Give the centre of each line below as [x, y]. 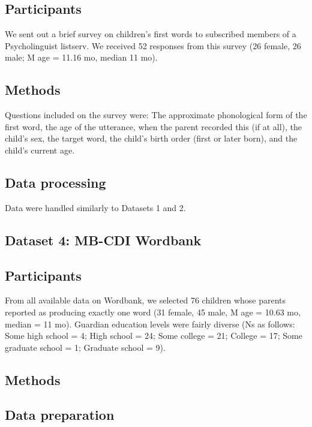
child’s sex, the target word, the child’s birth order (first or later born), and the [151, 138]
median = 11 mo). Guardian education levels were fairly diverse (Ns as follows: [150, 324]
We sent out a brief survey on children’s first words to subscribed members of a [151, 34]
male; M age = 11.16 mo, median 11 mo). [81, 57]
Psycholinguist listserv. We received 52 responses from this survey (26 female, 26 [153, 45]
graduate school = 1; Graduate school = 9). [85, 347]
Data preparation [60, 415]
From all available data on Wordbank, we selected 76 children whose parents [145, 300]
